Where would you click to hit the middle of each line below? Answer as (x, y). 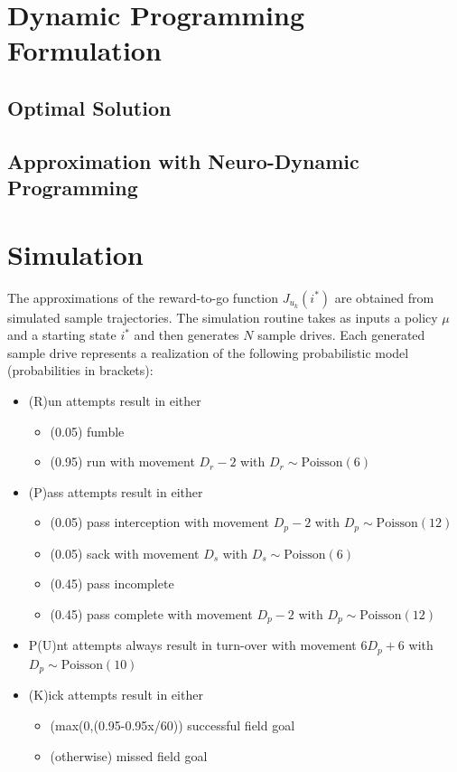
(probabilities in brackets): (80, 370)
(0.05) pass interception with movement (160, 522)
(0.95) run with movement (122, 461)
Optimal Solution (89, 107)
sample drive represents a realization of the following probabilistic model (208, 352)
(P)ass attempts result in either (116, 491)
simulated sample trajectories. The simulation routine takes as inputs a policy (223, 317)
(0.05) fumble (87, 431)
